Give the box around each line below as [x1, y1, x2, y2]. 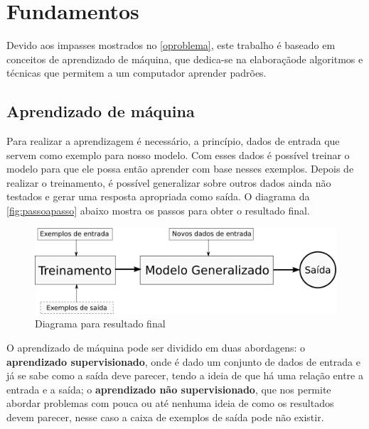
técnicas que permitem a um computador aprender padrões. [6, 65, 267, 80]
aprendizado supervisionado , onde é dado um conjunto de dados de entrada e [6, 354, 360, 369]
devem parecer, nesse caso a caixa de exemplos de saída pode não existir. [6, 409, 324, 424]
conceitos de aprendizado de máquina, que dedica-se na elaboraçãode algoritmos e [6, 51, 363, 66]
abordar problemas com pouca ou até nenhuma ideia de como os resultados [6, 396, 334, 411]
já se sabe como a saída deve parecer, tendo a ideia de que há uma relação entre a [6, 368, 363, 383]
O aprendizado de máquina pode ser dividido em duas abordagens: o [6, 340, 305, 354]
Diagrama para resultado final [35, 316, 166, 331]
